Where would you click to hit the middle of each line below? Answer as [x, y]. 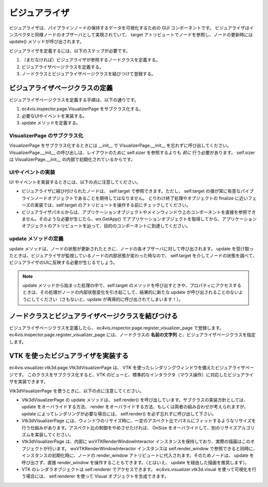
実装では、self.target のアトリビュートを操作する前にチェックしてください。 [113, 205]
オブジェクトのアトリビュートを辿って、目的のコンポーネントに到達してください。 [106, 226]
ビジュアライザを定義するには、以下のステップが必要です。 [70, 51]
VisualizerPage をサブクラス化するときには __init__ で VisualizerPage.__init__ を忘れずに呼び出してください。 [120, 145]
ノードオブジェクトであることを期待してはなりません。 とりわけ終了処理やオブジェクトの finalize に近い [141, 198]
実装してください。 [54, 434]
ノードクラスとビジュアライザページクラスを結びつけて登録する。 [89, 73]
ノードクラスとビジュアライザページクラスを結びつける [94, 316]
